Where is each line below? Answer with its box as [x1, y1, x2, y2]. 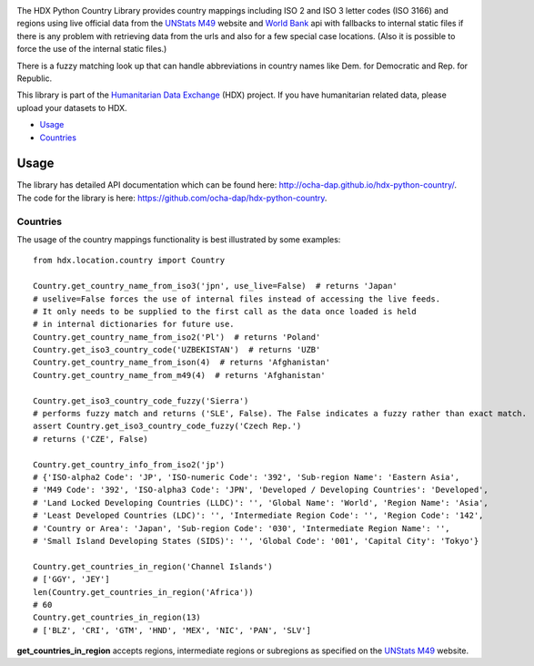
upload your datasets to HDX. [16, 102, 127, 113]
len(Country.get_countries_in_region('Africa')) [33, 587, 254, 597]
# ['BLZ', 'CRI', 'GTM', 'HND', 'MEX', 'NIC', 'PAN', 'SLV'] [33, 625, 311, 635]
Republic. [16, 73, 53, 84]
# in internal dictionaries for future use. [33, 319, 236, 330]
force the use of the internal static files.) [16, 44, 167, 55]
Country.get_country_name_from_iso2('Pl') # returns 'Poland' [33, 332, 321, 342]
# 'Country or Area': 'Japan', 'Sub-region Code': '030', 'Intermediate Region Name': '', [33, 523, 450, 533]
